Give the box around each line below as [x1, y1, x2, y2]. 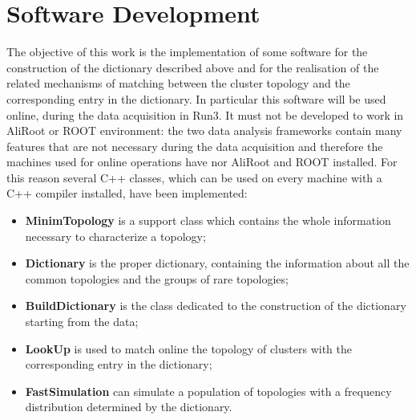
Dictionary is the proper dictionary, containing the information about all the [25, 255, 410, 271]
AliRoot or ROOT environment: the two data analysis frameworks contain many [6, 122, 402, 139]
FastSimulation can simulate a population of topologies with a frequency [25, 382, 392, 399]
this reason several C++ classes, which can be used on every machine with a [6, 169, 382, 186]
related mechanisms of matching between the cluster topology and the [6, 75, 350, 92]
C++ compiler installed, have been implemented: [6, 185, 248, 202]
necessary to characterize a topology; [25, 227, 206, 244]
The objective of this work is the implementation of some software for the [6, 43, 368, 60]
